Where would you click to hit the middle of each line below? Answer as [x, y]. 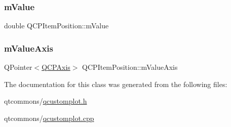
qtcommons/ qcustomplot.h [46, 101]
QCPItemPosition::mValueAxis [130, 67]
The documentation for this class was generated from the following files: [116, 84]
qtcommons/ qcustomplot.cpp [49, 118]
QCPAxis [56, 67]
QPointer [18, 67]
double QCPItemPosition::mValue [56, 26]
